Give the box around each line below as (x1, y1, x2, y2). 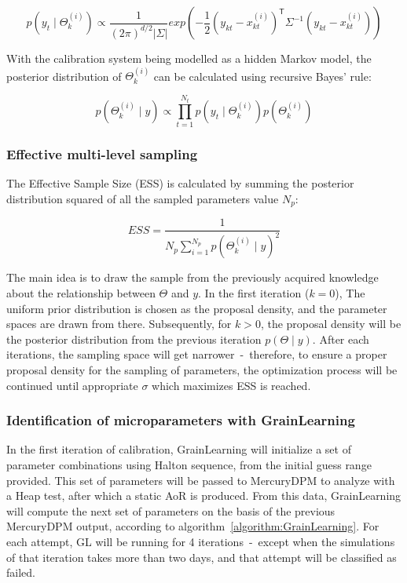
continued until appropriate (6, 377, 138, 393)
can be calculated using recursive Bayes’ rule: (153, 67, 372, 84)
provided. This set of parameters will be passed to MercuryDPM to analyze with (6, 472, 395, 488)
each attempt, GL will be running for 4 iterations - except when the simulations (6, 533, 395, 549)
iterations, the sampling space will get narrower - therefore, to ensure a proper (6, 346, 387, 363)
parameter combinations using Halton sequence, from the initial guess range (6, 457, 372, 472)
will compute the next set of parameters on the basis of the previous (6, 502, 335, 519)
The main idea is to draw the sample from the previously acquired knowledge (6, 269, 379, 286)
